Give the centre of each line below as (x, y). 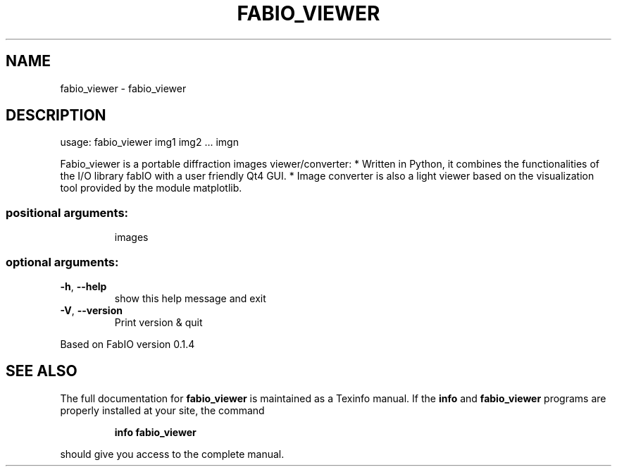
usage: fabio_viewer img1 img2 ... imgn (149, 142)
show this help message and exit (190, 298)
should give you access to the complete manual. (172, 454)
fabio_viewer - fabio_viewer (123, 88)
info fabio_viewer (155, 432)
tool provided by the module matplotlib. (151, 188)
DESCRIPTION (56, 116)
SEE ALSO (42, 371)
